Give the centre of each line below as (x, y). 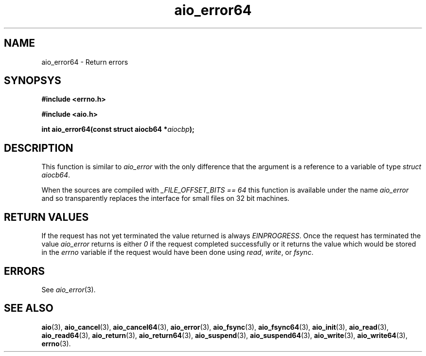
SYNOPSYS (33, 81)
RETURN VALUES (46, 217)
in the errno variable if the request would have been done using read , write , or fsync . (177, 252)
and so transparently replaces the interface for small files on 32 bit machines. (166, 198)
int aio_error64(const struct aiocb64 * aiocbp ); (118, 129)
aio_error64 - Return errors (85, 62)
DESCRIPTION (39, 148)
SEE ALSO (29, 308)
